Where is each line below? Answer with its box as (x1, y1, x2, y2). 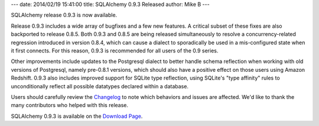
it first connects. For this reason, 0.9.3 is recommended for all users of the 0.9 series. (11, 47, 219, 54)
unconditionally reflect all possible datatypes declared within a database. (11, 82, 189, 89)
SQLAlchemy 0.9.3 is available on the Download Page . (11, 112, 143, 120)
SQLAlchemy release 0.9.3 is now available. (11, 12, 118, 19)
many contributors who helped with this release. (11, 102, 129, 109)
